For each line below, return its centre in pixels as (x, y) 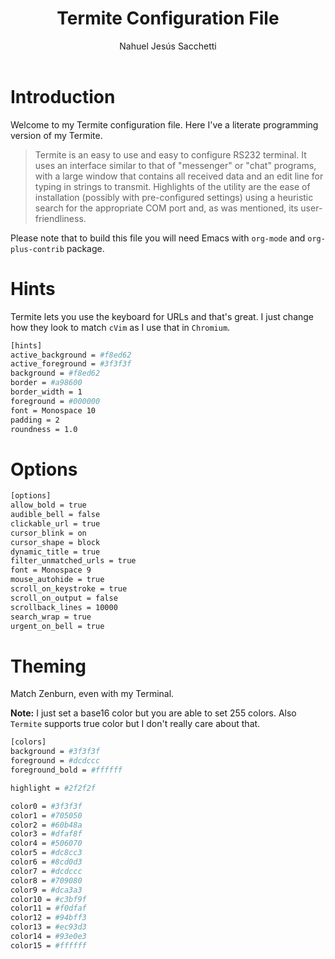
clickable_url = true (55, 523)
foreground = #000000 (55, 401)
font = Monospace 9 (51, 570)
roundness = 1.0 (44, 429)
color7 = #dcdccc (46, 871)
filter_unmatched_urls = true (73, 561)
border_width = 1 (46, 392)
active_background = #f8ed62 (71, 355)
